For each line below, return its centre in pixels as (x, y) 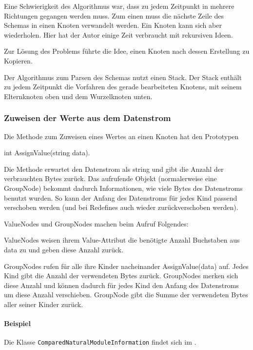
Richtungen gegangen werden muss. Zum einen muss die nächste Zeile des (114, 15)
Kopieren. (18, 60)
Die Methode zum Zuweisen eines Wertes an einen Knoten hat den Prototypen (121, 136)
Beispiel (17, 323)
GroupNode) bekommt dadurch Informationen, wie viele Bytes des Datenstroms (123, 188)
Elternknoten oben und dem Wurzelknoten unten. (78, 96)
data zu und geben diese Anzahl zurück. (64, 249)
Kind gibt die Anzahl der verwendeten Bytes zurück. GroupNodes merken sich (121, 276)
